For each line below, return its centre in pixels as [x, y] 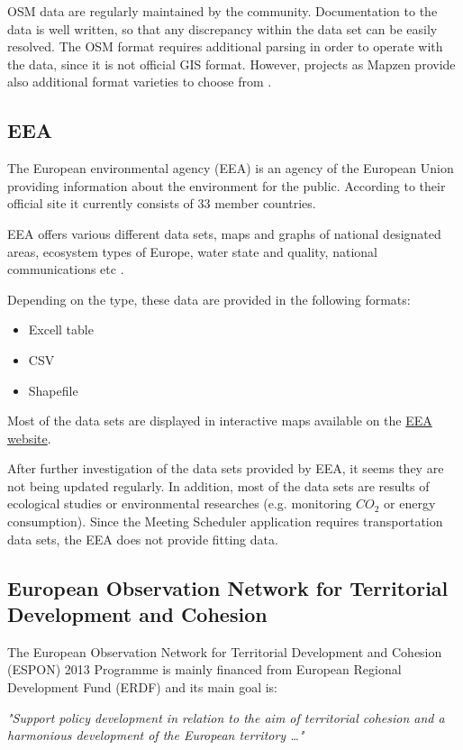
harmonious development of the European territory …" [156, 735]
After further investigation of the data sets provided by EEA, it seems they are [226, 468]
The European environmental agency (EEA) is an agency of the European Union [231, 168]
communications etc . [66, 269]
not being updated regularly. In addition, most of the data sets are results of [218, 485]
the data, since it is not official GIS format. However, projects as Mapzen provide [231, 64]
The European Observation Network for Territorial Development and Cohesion [225, 651]
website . [29, 438]
